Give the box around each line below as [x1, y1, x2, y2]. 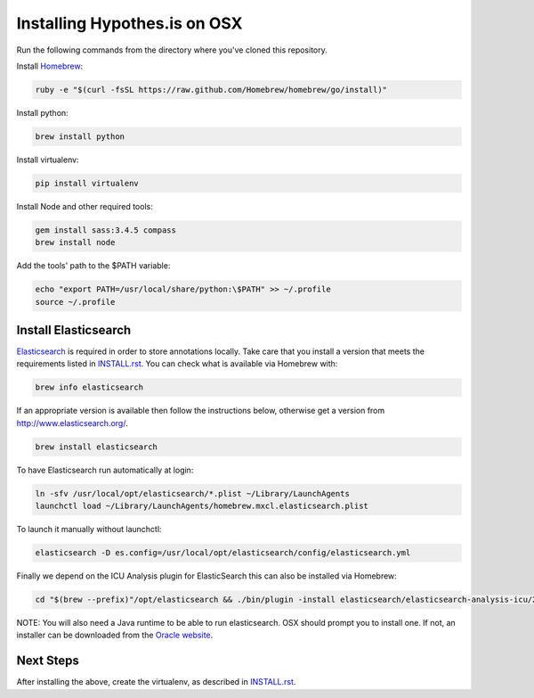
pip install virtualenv [35, 178, 140, 188]
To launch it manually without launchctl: [16, 524, 162, 535]
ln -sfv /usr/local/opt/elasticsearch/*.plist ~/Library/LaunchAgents [35, 489, 351, 498]
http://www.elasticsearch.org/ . [16, 417, 128, 428]
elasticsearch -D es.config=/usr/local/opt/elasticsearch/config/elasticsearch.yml [35, 548, 411, 558]
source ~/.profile [35, 297, 116, 307]
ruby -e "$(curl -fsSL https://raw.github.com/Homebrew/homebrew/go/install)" [35, 85, 387, 94]
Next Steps [16, 653, 79, 669]
